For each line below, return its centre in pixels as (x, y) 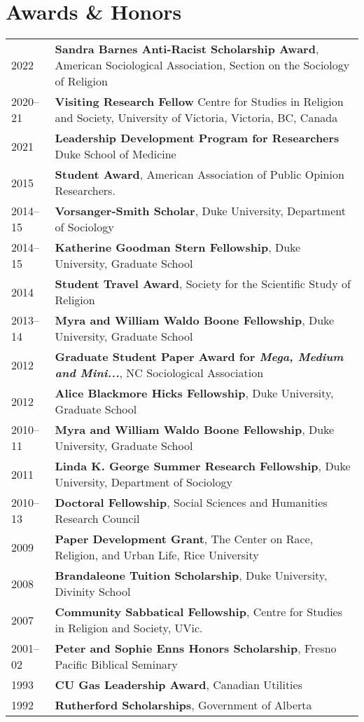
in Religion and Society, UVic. (129, 628)
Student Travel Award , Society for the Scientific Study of (203, 284)
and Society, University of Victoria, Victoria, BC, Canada (196, 118)
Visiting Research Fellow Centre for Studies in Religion (199, 102)
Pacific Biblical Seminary (116, 665)
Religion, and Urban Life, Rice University (157, 555)
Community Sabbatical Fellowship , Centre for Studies (199, 612)
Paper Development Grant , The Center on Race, (184, 539)
